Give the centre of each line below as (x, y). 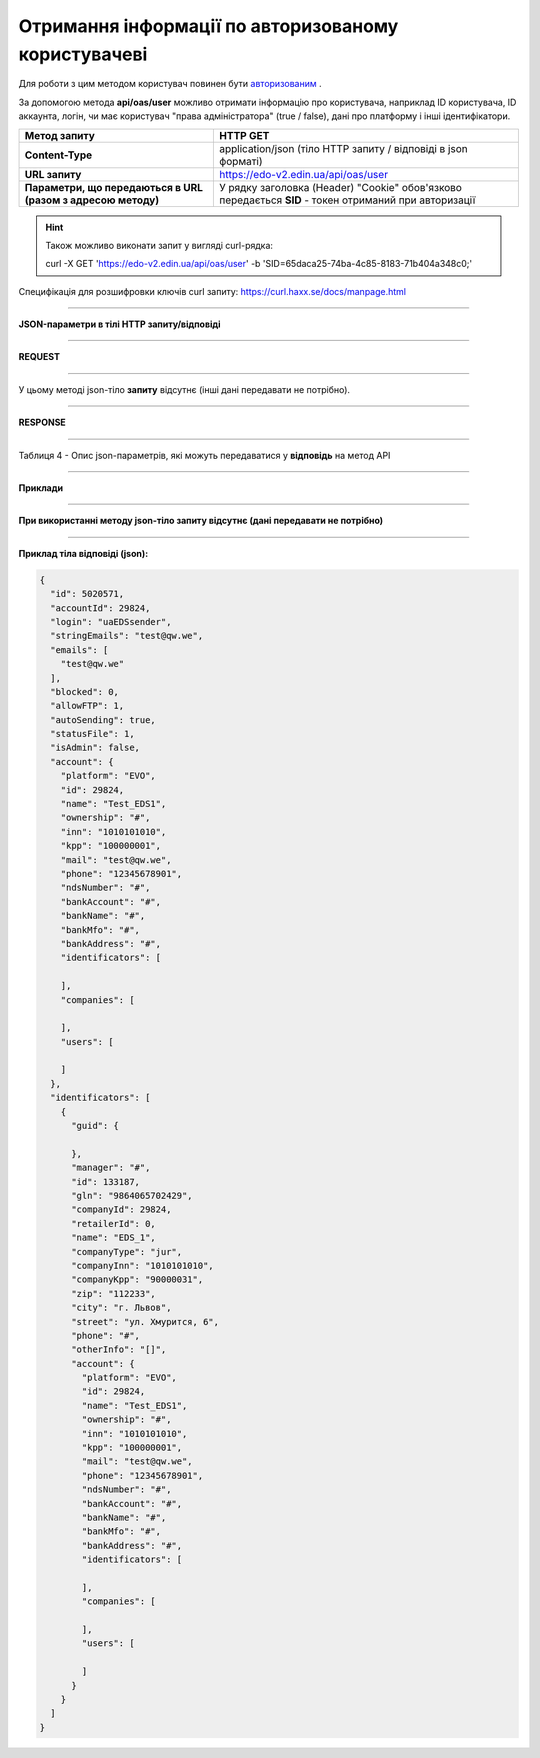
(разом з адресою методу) (92, 200)
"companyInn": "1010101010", (142, 1265)
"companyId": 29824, (121, 1209)
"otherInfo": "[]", (119, 1349)
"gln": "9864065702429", (132, 1195)
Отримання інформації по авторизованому (208, 26)
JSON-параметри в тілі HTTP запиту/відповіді (119, 324)
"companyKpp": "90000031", (137, 1279)
